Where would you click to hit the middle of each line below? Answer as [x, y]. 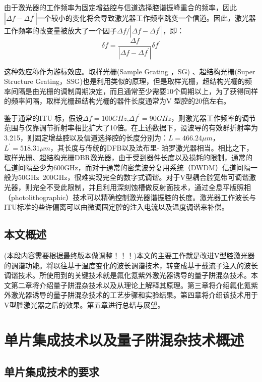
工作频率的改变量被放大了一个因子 [60, 30]
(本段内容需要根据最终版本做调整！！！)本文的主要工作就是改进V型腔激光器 [129, 255]
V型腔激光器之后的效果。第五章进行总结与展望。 [84, 304]
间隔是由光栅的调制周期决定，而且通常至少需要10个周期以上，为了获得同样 [134, 91]
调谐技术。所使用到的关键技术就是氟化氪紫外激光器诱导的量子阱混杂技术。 [127, 275]
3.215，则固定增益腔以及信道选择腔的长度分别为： [86, 138]
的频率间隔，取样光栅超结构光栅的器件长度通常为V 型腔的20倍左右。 [117, 101]
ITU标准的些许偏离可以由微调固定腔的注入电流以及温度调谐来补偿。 [116, 207]
